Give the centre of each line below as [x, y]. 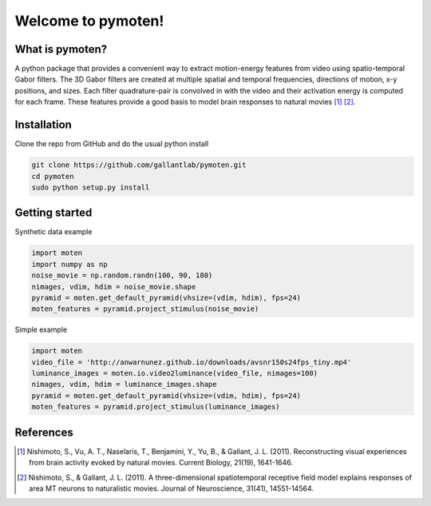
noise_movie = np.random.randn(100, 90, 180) [122, 275]
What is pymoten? [61, 49]
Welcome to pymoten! [89, 21]
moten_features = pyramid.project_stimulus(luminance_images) [156, 407]
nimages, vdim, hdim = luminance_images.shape [124, 384]
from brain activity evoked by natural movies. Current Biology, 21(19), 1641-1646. [161, 463]
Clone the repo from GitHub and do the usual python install [112, 144]
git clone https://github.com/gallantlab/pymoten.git [139, 165]
